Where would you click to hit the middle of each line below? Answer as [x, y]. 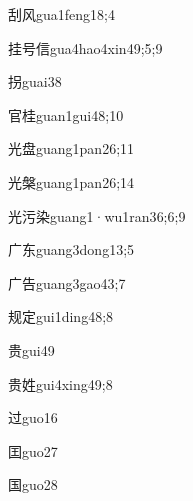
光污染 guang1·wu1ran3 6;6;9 [97, 215]
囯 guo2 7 [33, 450]
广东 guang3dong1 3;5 [71, 249]
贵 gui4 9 [31, 349]
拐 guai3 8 [35, 81]
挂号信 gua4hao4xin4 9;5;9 [85, 47]
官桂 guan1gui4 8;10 [66, 114]
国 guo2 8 [33, 484]
